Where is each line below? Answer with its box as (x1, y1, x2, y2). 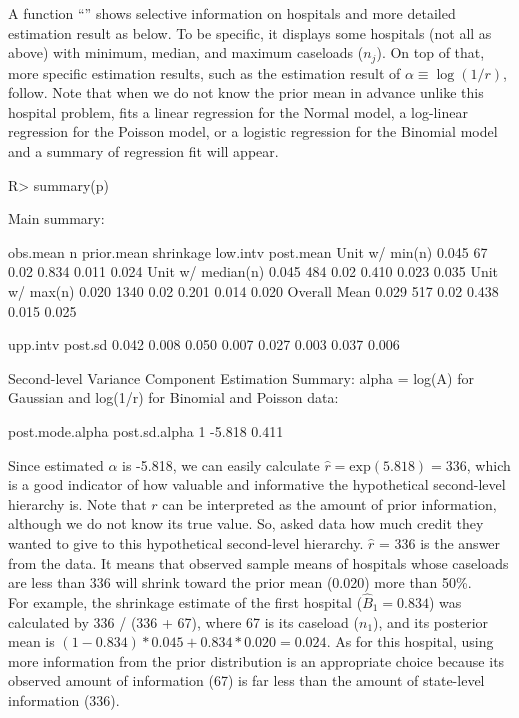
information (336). (8, 689, 120, 710)
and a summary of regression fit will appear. (8, 141, 279, 162)
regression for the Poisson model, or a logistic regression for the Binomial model (8, 121, 498, 142)
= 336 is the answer (378, 532, 501, 553)
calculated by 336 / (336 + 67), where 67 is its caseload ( (8, 611, 359, 632)
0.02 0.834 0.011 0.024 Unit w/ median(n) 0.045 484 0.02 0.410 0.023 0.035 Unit (8, 261, 498, 282)
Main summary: (8, 208, 105, 229)
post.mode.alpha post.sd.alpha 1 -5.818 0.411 (8, 420, 284, 441)
